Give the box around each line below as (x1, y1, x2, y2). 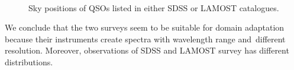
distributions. (5, 55, 53, 68)
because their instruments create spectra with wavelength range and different (5, 32, 286, 45)
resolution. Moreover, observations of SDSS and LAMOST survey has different (5, 44, 289, 56)
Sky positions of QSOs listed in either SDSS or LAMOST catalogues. (28, 1, 279, 14)
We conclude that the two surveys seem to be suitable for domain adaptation (5, 21, 285, 34)
